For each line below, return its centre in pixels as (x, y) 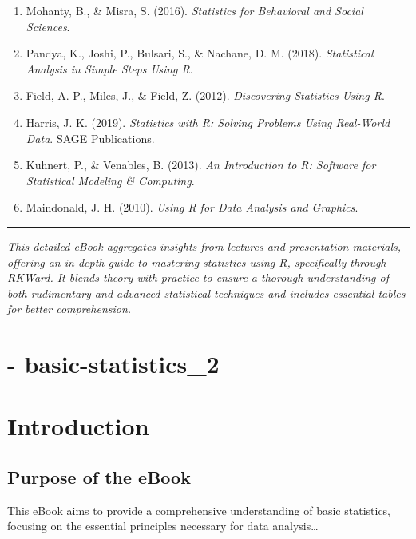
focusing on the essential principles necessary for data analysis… (163, 526)
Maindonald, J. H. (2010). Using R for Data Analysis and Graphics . (192, 207)
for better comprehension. (69, 309)
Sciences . (48, 26)
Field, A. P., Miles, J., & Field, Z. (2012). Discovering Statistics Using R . (205, 95)
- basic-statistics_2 (113, 364)
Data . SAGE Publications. (90, 138)
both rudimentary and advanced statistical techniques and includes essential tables (206, 293)
